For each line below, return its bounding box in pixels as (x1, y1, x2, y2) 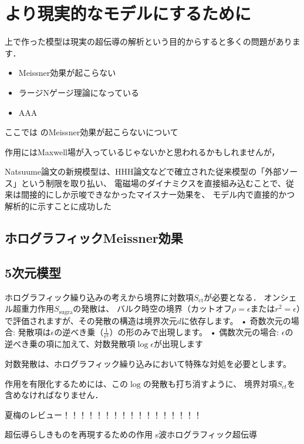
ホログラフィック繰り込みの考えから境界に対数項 (5, 291, 194, 303)
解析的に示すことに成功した (5, 200, 112, 212)
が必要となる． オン (204, 291, 281, 303)
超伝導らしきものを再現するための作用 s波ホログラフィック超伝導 (5, 428, 257, 440)
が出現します (153, 338, 203, 350)
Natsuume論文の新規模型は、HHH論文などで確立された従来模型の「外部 (5, 165, 282, 178)
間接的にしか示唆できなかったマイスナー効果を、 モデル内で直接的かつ (21, 188, 295, 201)
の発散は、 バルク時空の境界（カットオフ (73, 302, 232, 315)
